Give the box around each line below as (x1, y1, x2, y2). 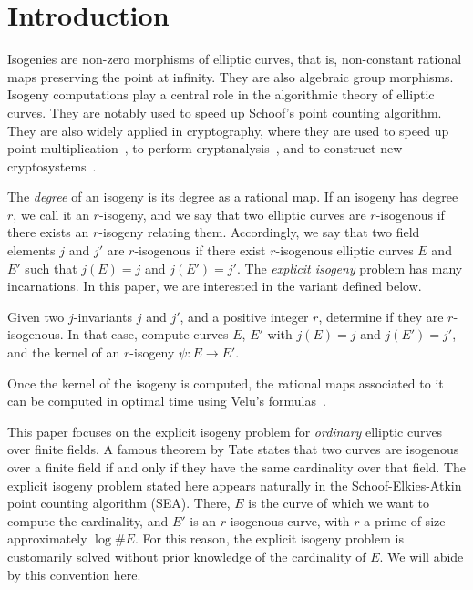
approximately (7, 529, 87, 548)
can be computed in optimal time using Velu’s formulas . (7, 391, 326, 410)
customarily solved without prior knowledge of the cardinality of (7, 546, 366, 565)
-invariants (73, 306, 133, 326)
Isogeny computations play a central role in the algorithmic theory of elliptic (7, 85, 435, 104)
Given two (7, 306, 65, 326)
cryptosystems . (7, 156, 97, 175)
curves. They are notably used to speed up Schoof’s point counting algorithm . (7, 102, 442, 121)
